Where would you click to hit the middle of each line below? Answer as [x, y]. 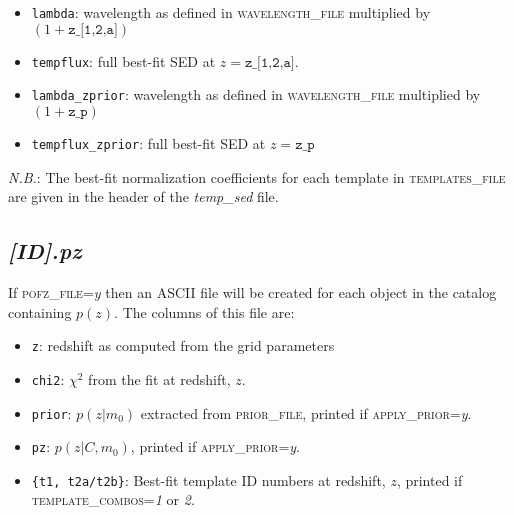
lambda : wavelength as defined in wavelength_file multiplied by [231, 12]
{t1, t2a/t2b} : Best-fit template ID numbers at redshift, [208, 479]
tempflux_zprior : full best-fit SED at [148, 142]
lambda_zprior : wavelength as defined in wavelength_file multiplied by [256, 94]
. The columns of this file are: [204, 311]
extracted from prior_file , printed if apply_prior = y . [306, 412]
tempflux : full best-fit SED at [123, 60]
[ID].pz [45, 250]
